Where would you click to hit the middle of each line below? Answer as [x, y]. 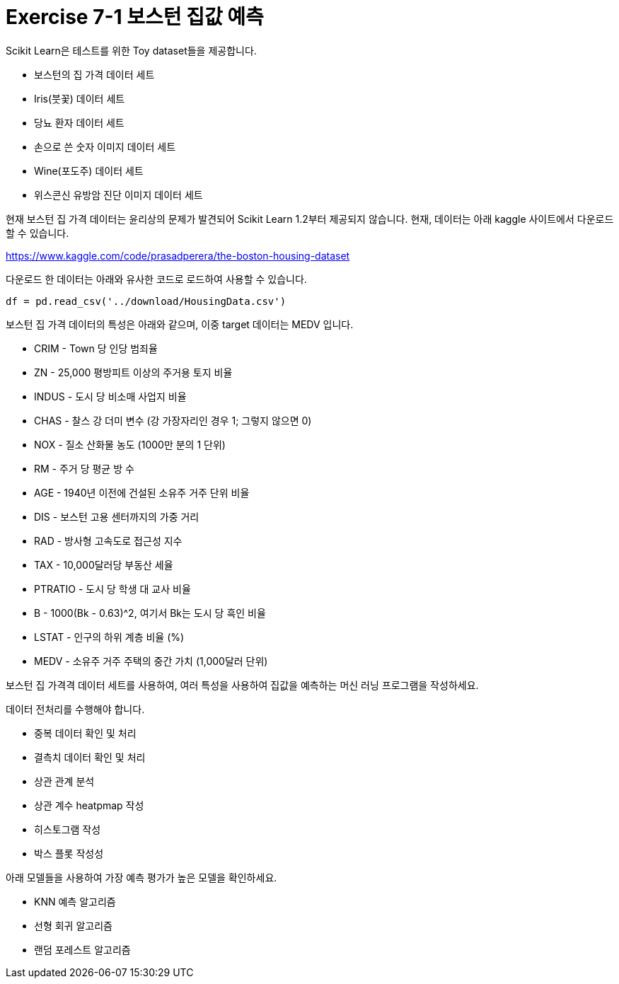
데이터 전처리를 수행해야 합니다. [75, 709]
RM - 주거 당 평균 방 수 [84, 468]
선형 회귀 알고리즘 [73, 925]
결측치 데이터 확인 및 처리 [90, 757]
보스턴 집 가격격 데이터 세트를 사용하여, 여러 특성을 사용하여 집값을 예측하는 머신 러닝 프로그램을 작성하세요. [242, 685]
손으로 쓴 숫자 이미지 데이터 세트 [105, 146]
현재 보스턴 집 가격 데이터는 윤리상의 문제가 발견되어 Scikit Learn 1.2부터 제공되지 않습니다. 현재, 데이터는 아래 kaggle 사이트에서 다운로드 [310, 219]
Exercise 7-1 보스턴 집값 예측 [135, 17]
